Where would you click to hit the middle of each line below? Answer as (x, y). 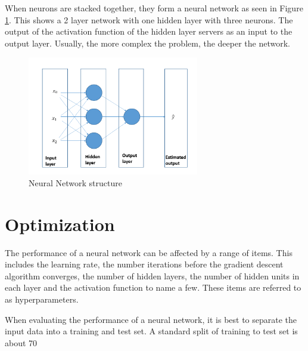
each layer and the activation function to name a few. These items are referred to (153, 287)
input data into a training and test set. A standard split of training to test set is (151, 331)
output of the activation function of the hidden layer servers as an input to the (149, 31)
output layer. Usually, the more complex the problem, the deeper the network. (147, 43)
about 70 (21, 342)
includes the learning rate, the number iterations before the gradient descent (144, 264)
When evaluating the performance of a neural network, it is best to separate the (151, 319)
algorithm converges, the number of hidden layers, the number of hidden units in (152, 275)
